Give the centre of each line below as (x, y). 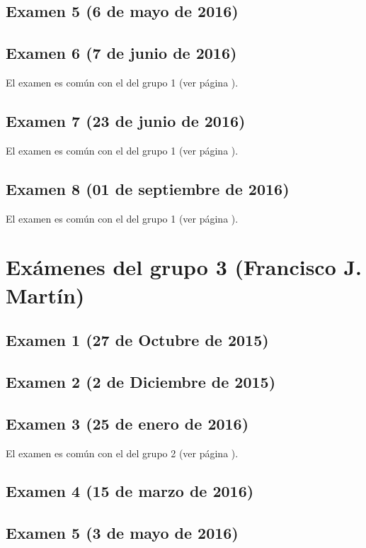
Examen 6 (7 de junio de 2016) (121, 53)
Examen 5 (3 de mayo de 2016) (122, 533)
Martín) (45, 295)
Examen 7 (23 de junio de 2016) (126, 120)
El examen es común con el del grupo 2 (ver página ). (122, 453)
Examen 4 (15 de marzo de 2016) (130, 491)
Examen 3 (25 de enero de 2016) (127, 423)
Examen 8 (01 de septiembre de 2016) (148, 188)
